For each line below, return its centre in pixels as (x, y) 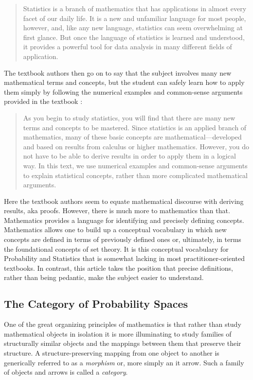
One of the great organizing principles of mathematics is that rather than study (123, 324)
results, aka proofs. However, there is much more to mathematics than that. (117, 210)
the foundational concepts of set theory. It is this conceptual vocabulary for (116, 249)
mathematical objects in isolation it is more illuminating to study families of (118, 333)
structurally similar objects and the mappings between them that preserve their (123, 343)
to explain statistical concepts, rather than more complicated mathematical (135, 175)
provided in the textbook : (43, 101)
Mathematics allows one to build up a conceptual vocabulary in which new (115, 230)
